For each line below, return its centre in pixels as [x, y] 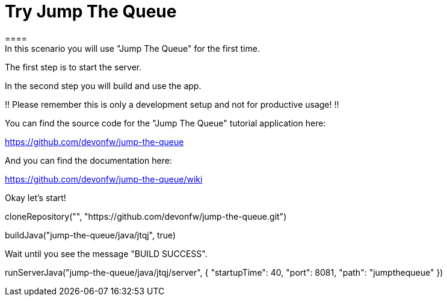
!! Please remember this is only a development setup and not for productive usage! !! [172, 104]
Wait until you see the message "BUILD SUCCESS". [106, 253]
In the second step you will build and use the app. [103, 85]
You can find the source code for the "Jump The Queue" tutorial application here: [165, 123]
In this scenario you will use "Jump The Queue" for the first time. [132, 48]
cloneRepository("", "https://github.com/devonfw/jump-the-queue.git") [146, 216]
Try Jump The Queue [91, 11]
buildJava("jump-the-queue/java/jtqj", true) [91, 235]
